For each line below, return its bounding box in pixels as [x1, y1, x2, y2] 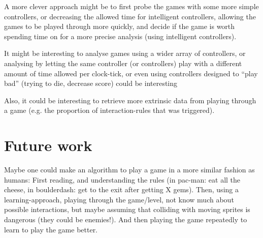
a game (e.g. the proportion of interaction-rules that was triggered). [4, 105, 215, 115]
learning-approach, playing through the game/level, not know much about [4, 194, 234, 204]
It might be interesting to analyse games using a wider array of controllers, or [4, 48, 246, 58]
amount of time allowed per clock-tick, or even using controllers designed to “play [4, 68, 258, 78]
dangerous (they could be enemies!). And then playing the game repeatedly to [4, 214, 247, 225]
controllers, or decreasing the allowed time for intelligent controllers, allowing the [4, 11, 256, 21]
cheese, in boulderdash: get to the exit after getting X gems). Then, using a [4, 184, 239, 195]
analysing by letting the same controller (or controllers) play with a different [4, 57, 242, 68]
